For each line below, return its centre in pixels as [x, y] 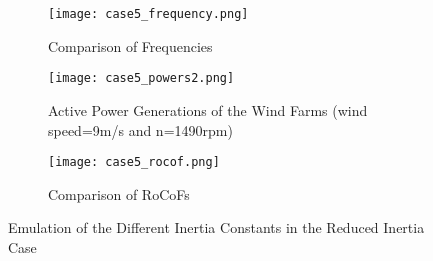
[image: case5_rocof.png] [134, 162]
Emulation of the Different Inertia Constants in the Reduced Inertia [216, 227]
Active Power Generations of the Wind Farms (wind [208, 109]
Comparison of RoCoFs [119, 193]
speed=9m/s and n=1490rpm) [140, 129]
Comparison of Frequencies [130, 45]
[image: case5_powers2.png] [141, 78]
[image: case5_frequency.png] [148, 14]
